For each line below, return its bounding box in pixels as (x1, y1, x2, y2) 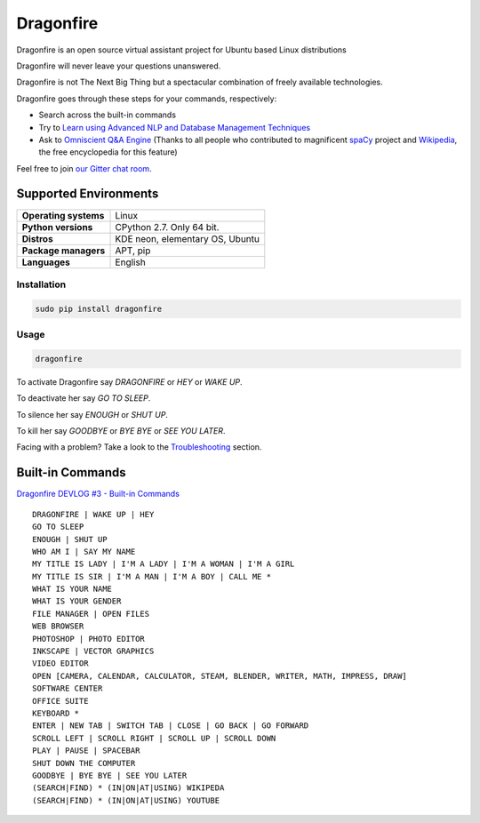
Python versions (21, 220, 93, 233)
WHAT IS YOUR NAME (32, 584, 113, 595)
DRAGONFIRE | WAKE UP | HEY (32, 509, 155, 519)
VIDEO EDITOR (32, 659, 89, 668)
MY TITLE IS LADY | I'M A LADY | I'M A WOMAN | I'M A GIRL (32, 559, 295, 569)
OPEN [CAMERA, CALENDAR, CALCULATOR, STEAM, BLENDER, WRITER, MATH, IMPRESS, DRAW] (32, 671, 408, 681)
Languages (21, 256, 70, 268)
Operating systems (21, 209, 105, 221)
